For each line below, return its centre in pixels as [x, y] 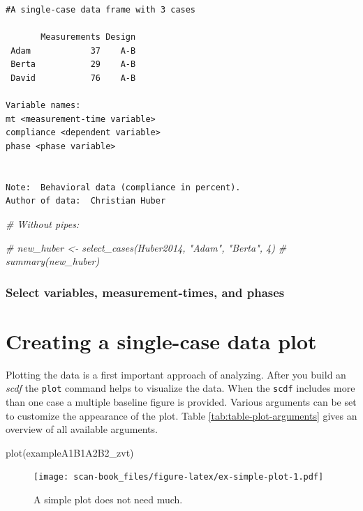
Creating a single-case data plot [161, 341]
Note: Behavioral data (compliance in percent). [123, 187]
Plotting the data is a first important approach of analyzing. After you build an [176, 374]
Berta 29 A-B [73, 64]
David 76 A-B [73, 78]
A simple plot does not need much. [108, 499]
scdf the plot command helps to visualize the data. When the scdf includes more [180, 388]
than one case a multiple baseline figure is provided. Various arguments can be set [181, 401]
